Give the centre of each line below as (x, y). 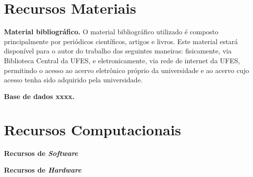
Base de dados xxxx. (39, 96)
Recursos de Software (41, 153)
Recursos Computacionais (93, 130)
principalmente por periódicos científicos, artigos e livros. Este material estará (121, 41)
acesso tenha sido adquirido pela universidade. (73, 80)
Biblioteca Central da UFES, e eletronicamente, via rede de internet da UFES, (122, 60)
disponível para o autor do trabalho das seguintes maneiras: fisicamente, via (118, 51)
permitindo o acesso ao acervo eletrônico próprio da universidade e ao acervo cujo (126, 70)
